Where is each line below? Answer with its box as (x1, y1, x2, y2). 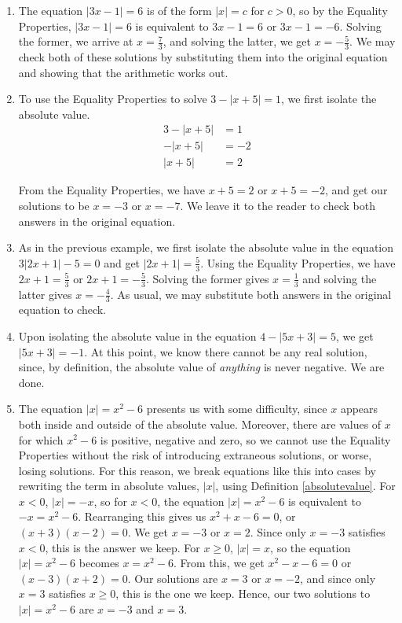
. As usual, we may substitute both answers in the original (110, 286, 392, 302)
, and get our (325, 182, 388, 198)
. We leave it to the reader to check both (180, 197, 375, 214)
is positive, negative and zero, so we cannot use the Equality (100, 431, 391, 448)
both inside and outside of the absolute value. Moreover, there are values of (18, 415, 382, 432)
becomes (79, 555, 119, 571)
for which (18, 431, 64, 448)
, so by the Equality (292, 2, 388, 18)
